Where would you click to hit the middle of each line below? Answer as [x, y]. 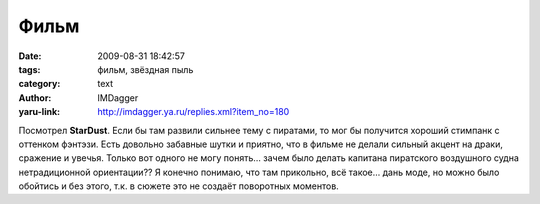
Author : [35, 97]
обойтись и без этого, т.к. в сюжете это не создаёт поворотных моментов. [178, 186]
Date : [30, 56]
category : [39, 84]
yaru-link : [39, 112]
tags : [29, 69]
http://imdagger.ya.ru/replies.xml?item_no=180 [193, 112]
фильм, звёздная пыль [145, 69]
